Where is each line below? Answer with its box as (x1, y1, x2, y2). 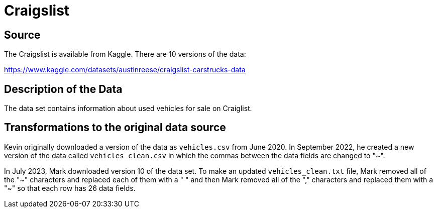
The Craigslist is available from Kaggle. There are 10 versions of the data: (4, 50, 246, 59)
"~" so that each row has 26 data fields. (4, 183, 136, 192)
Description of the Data (4, 82, 123, 95)
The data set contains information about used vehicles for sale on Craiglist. (4, 104, 252, 113)
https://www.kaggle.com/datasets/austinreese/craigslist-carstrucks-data (4, 65, 246, 74)
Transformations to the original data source (4, 121, 226, 134)
